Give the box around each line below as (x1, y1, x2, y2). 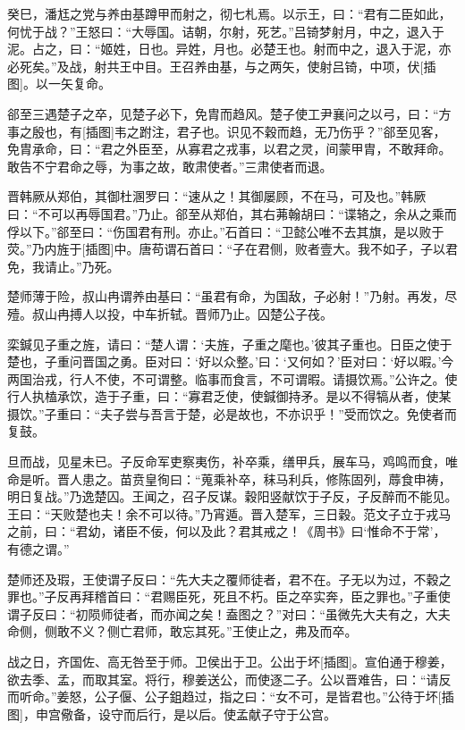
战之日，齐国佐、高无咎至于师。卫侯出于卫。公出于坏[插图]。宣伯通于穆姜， (7, 652, 452, 670)
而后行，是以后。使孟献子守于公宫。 (123, 704, 336, 723)
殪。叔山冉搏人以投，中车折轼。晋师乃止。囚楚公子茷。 (7, 304, 333, 323)
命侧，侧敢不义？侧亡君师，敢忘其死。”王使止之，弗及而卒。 (7, 622, 358, 641)
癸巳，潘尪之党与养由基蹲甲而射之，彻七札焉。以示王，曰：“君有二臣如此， (7, 4, 452, 22)
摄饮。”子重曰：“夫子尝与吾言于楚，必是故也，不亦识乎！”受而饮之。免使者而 (7, 404, 457, 423)
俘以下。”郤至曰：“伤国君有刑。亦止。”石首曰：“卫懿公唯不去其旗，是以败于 (7, 222, 444, 240)
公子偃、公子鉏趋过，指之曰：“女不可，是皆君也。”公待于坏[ (94, 687, 442, 706)
